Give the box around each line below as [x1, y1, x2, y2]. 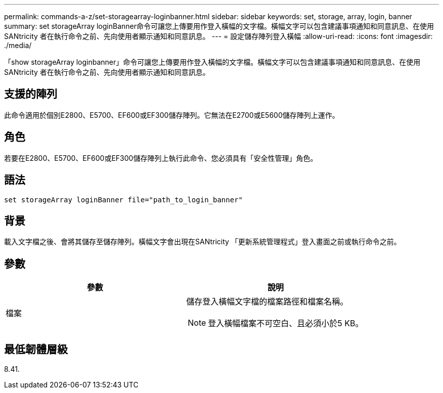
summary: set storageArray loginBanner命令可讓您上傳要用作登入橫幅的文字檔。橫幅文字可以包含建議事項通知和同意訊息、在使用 [4, 22, 434, 30]
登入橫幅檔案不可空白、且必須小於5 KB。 [208, 318, 364, 329]
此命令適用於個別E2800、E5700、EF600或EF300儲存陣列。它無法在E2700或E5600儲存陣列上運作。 [4, 110, 339, 119]
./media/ [4, 41, 32, 50]
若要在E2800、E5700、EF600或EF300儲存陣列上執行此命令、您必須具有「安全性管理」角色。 [4, 153, 318, 162]
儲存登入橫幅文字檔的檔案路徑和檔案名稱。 [186, 296, 348, 307]
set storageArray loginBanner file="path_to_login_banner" [4, 195, 243, 204]
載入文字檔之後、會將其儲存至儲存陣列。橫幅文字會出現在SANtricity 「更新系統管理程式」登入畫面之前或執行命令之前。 [4, 237, 401, 246]
